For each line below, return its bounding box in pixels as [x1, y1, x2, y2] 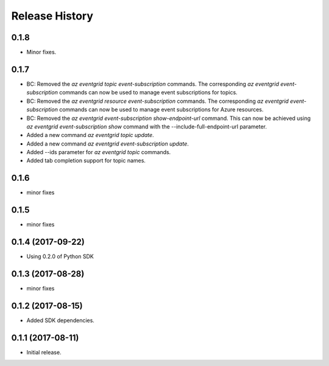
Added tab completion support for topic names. [26, 157, 146, 164]
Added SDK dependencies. [26, 317, 94, 324]
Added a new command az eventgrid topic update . [26, 132, 155, 139]
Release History [11, 9, 94, 23]
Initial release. [26, 348, 62, 356]
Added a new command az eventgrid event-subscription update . [26, 140, 189, 147]
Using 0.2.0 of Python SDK [26, 253, 94, 260]
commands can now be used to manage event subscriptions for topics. [58, 89, 238, 96]
